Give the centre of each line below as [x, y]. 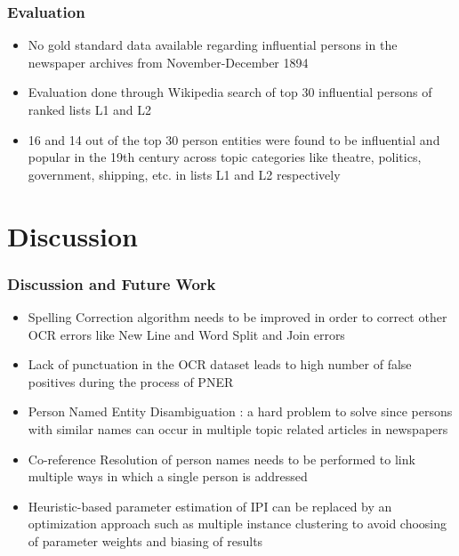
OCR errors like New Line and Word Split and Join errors [186, 334]
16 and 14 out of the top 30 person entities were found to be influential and [234, 139]
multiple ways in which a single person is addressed [168, 476]
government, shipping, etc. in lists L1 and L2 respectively [184, 174]
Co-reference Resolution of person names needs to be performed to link [221, 459]
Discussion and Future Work [112, 283]
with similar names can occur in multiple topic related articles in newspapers [238, 428]
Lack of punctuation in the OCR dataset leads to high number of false [220, 364]
